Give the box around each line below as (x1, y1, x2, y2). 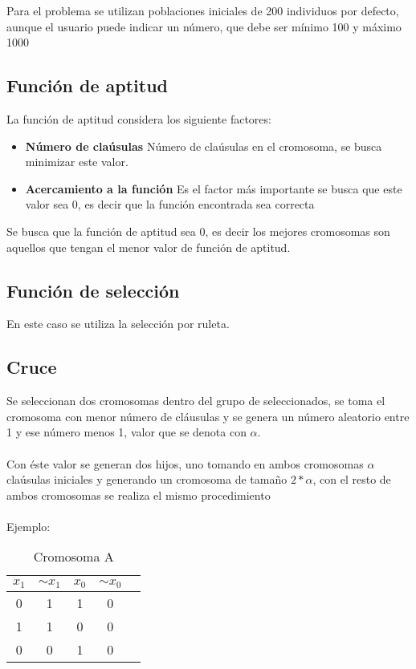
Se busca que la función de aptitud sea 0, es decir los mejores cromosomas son (6, 222, 390, 239)
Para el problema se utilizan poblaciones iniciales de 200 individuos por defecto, (6, 2, 399, 18)
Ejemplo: (6, 517, 51, 534)
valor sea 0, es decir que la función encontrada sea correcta (25, 196, 315, 213)
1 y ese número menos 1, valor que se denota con (6, 424, 247, 440)
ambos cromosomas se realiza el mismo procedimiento (6, 486, 271, 503)
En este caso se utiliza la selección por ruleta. (6, 315, 230, 332)
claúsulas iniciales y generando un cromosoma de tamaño (6, 471, 288, 488)
